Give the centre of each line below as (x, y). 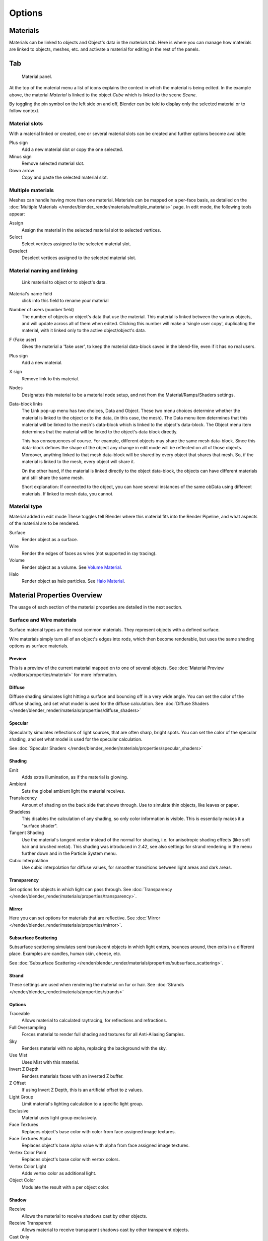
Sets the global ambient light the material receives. (73, 791)
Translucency (23, 798)
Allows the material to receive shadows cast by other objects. (84, 1216)
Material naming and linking (43, 271)
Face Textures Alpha (30, 1139)
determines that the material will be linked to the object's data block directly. (100, 431)
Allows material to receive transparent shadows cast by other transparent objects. (105, 1230)
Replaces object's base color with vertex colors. (71, 1160)
